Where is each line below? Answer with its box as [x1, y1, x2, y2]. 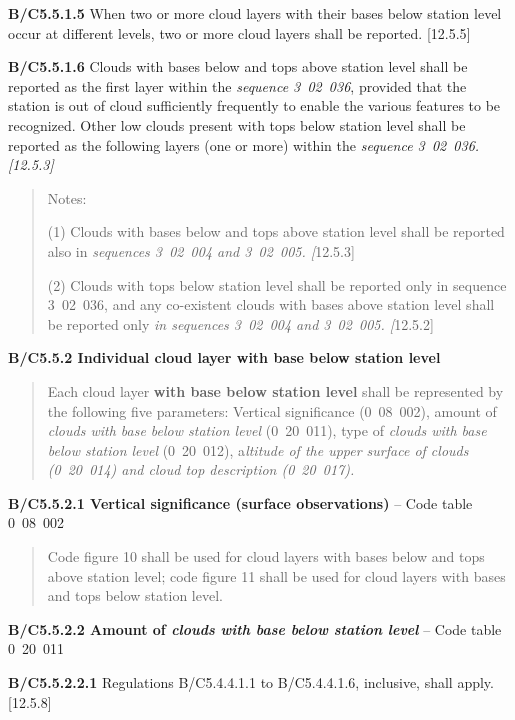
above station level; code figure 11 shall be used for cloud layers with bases [47, 565, 506, 586]
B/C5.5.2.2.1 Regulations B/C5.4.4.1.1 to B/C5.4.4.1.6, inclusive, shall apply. [8, 672, 494, 693]
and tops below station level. [47, 585, 223, 606]
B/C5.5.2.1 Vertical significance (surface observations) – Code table [8, 492, 473, 513]
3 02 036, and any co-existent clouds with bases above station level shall [47, 294, 495, 315]
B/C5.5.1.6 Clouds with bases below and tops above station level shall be [8, 56, 468, 77]
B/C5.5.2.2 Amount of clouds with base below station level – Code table [8, 618, 502, 639]
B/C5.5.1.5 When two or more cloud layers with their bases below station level [8, 3, 502, 23]
